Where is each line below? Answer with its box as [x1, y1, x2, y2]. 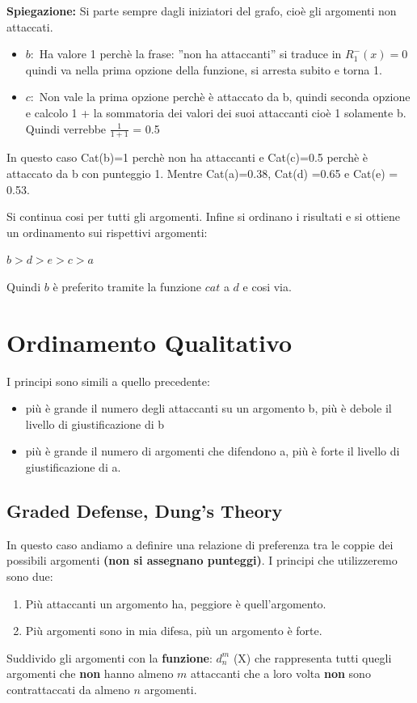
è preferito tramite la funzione [53, 277, 202, 294]
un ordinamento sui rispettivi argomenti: [6, 223, 208, 240]
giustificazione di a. [25, 459, 121, 476]
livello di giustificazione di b [25, 415, 165, 432]
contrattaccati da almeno [6, 681, 130, 697]
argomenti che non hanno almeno [6, 665, 174, 682]
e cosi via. [242, 277, 292, 294]
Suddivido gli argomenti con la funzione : [6, 649, 213, 666]
